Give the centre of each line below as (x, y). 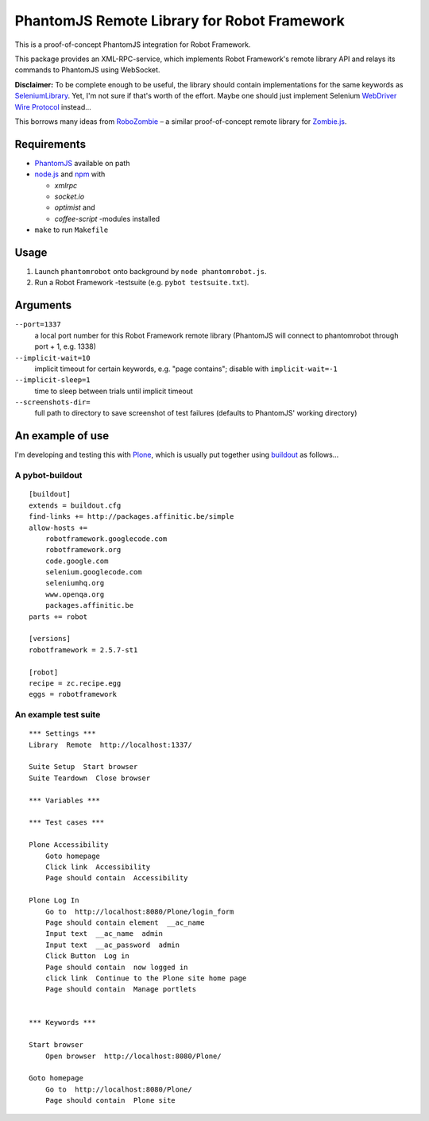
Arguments (43, 305)
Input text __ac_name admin (104, 934)
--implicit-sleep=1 (52, 380)
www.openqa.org (75, 594)
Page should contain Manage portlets (121, 990)
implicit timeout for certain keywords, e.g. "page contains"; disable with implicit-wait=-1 (186, 369)
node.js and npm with (70, 174)
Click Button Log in (87, 956)
